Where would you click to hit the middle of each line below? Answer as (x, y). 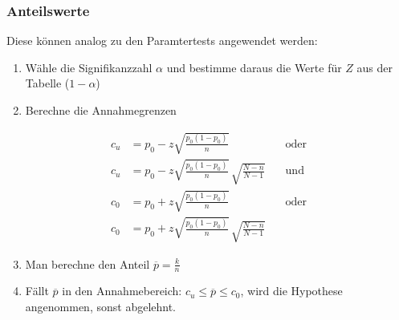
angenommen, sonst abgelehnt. (101, 306)
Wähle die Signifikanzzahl (89, 67)
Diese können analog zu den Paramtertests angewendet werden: (162, 41)
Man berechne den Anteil (88, 263)
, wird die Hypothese (291, 291)
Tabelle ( (47, 83)
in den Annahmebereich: (122, 291)
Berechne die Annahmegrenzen (101, 110)
